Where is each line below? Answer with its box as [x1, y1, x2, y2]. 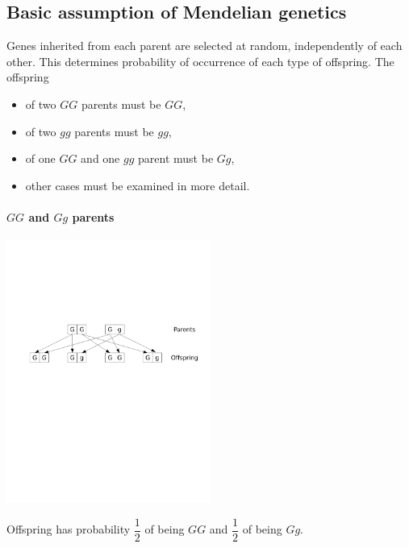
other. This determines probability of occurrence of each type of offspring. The [6, 52, 394, 69]
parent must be [138, 150, 214, 167]
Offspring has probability [6, 521, 131, 538]
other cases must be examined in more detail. [25, 176, 250, 193]
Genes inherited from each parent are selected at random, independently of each [6, 37, 403, 54]
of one [25, 150, 56, 167]
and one [81, 150, 120, 167]
